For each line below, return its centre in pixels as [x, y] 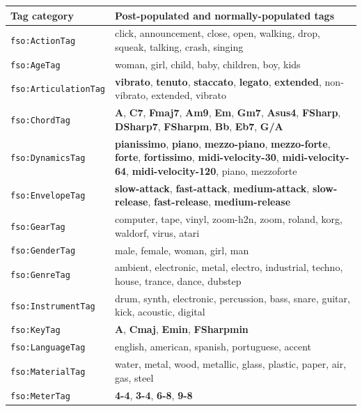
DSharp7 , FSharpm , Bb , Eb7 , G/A [199, 126]
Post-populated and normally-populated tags [225, 15]
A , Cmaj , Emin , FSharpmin [182, 329]
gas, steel [134, 377]
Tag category [42, 15]
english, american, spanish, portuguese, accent [213, 347]
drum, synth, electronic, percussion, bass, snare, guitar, [233, 298]
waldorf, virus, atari [157, 232]
